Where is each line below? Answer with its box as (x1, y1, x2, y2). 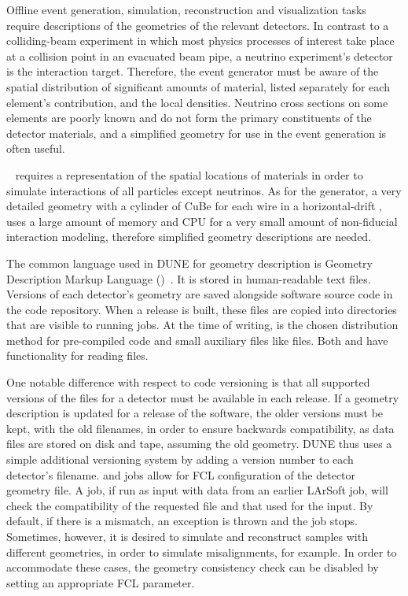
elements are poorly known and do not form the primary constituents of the (6, 109, 372, 126)
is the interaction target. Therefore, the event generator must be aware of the (6, 63, 379, 80)
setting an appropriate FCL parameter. (6, 574, 195, 590)
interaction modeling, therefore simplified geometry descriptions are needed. (6, 228, 372, 245)
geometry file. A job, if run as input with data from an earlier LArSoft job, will (6, 482, 388, 498)
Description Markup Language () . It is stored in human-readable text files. (6, 270, 371, 287)
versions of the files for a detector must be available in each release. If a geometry (6, 389, 399, 405)
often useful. (6, 140, 65, 157)
